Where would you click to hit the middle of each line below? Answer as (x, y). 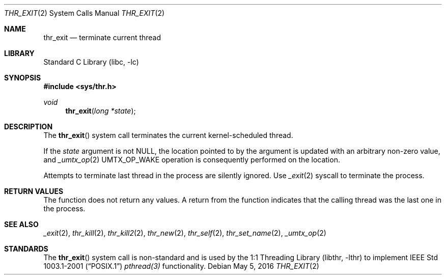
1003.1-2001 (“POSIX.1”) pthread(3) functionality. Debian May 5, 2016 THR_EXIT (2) (181, 266)
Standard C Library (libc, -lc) (91, 62)
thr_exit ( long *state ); (101, 111)
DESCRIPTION (29, 127)
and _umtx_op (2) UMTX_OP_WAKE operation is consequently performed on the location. (192, 160)
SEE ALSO (21, 224)
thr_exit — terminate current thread (102, 37)
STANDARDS (26, 249)
